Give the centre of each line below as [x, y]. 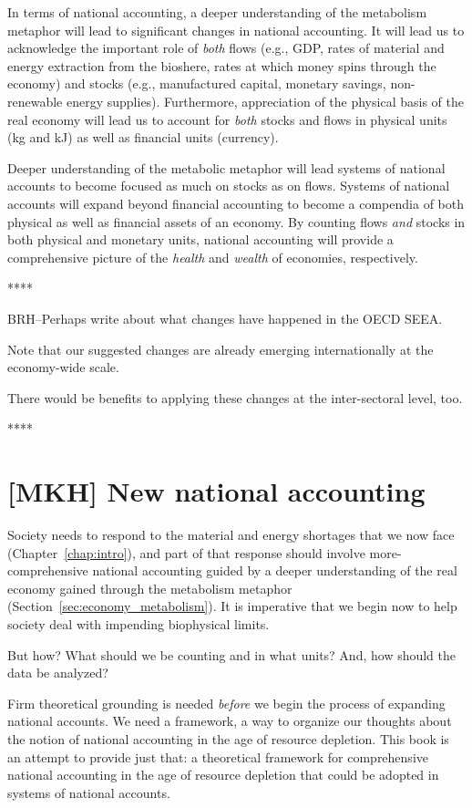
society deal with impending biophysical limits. [139, 623]
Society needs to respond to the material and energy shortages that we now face [231, 534]
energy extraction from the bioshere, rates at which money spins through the [222, 65]
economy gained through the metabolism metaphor [150, 588]
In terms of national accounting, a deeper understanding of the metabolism [217, 12]
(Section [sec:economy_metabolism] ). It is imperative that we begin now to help [232, 606]
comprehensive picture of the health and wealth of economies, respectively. [213, 257]
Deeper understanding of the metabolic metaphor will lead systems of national [226, 167]
